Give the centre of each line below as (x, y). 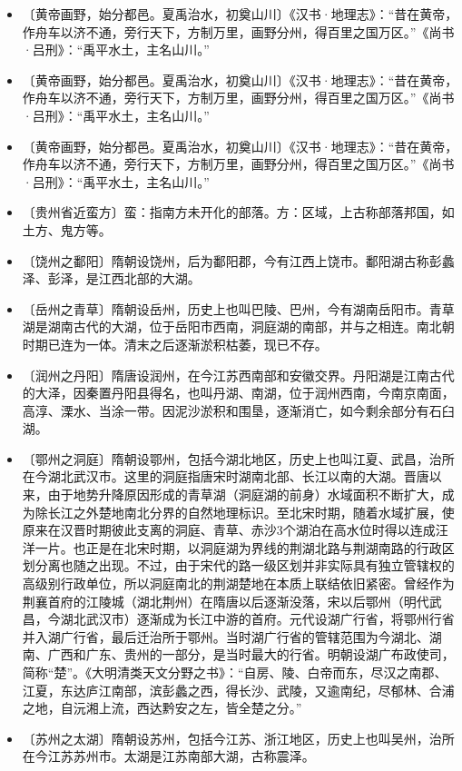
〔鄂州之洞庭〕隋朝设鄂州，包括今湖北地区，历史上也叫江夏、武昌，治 (232, 458)
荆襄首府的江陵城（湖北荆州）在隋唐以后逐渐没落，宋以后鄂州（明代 (226, 601)
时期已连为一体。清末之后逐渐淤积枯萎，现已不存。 (175, 344)
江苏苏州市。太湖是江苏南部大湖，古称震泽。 (181, 756)
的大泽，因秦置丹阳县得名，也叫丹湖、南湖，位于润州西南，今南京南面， (238, 393)
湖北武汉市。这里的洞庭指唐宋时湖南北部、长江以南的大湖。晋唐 (238, 476)
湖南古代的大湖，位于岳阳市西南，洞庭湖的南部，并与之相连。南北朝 (251, 326)
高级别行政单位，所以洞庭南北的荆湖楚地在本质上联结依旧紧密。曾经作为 (238, 583)
